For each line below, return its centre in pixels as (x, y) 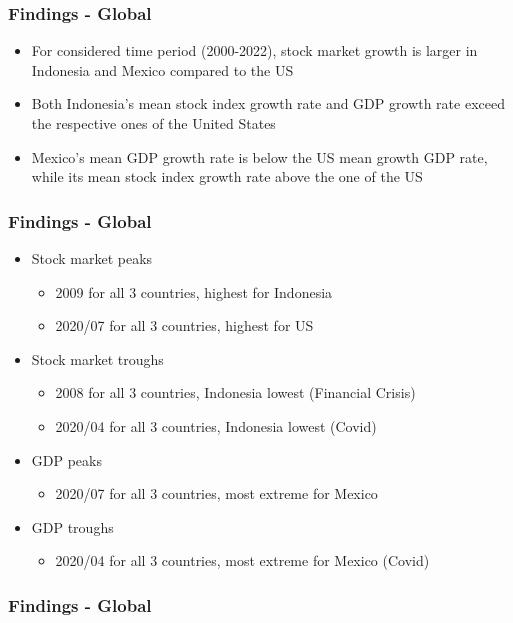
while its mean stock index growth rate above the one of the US (227, 176)
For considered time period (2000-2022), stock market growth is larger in (254, 50)
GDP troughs (72, 526)
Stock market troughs (97, 358)
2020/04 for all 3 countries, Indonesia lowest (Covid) (216, 425)
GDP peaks (66, 459)
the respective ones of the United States (153, 123)
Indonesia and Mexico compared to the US (162, 69)
